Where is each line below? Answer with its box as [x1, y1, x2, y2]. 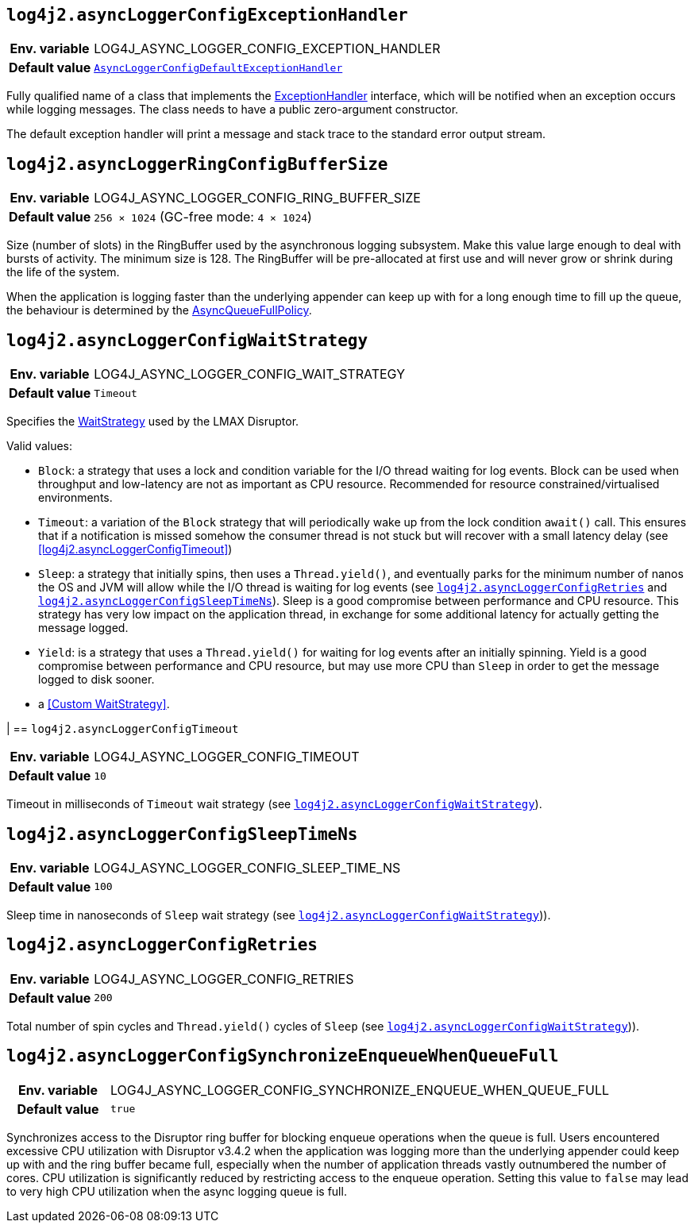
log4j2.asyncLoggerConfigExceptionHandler [6, 6, 408, 25]
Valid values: [6, 439, 73, 453]
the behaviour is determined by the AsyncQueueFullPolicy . [6, 303, 312, 318]
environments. [38, 491, 113, 505]
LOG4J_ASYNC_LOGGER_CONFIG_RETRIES [94, 970, 354, 987]
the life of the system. [6, 265, 120, 279]
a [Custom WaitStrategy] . [38, 697, 170, 711]
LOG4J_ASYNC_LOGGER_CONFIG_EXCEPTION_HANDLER [94, 40, 441, 57]
